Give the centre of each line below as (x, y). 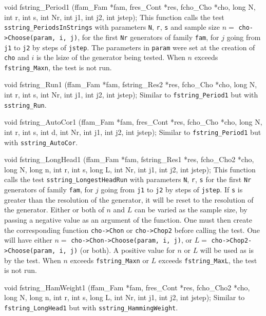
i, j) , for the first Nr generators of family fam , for (139, 37)
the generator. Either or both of (54, 210)
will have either (28, 240)
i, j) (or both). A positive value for (117, 250)
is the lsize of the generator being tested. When (111, 57)
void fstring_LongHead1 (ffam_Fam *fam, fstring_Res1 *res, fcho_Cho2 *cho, (129, 159)
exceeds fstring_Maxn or (109, 260)
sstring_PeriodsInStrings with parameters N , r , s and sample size (112, 27)
